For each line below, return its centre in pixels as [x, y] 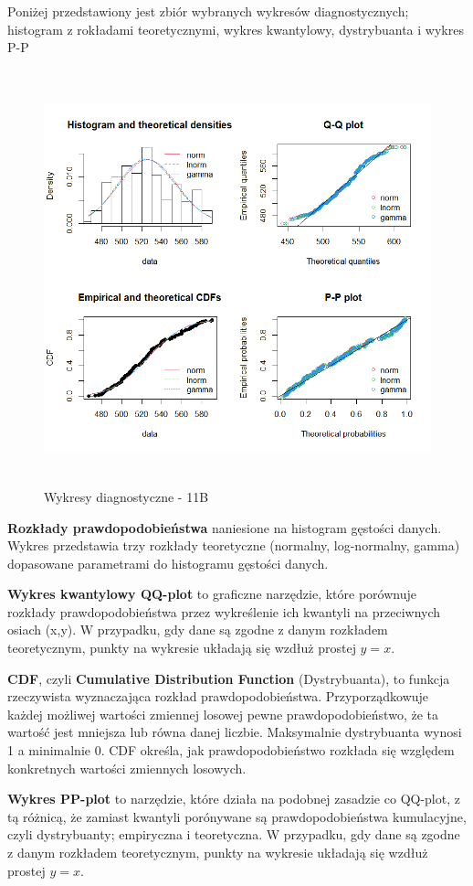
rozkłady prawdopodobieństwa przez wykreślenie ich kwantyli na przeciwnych [224, 611]
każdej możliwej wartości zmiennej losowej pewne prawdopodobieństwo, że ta [223, 714]
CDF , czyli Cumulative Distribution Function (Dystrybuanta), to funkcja [229, 678]
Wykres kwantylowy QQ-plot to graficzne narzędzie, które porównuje [212, 594]
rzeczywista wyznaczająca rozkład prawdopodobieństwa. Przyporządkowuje [218, 696]
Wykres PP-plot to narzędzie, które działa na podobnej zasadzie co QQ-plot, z [234, 799]
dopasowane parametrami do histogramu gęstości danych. [168, 563]
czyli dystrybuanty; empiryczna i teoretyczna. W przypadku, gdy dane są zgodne [234, 834]
